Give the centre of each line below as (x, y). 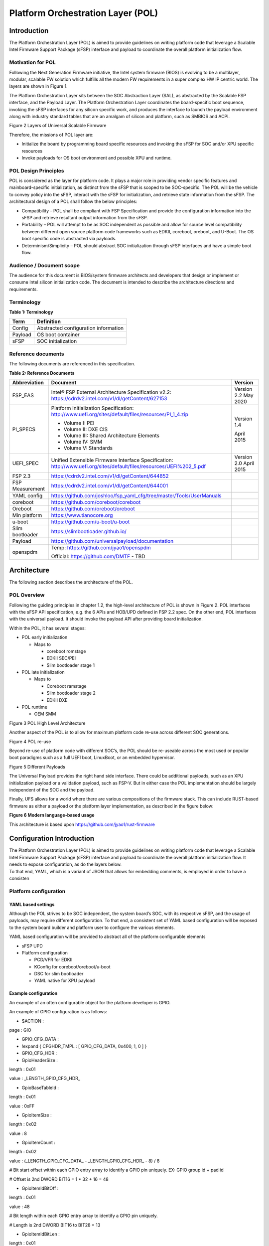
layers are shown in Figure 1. (38, 86)
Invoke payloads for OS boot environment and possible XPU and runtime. (97, 157)
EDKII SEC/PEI (61, 658)
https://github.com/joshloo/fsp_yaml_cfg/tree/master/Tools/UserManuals (136, 495)
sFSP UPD (32, 946)
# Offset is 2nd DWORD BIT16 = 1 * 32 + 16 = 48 (59, 1179)
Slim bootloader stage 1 (70, 665)
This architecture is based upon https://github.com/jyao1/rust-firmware (82, 824)
